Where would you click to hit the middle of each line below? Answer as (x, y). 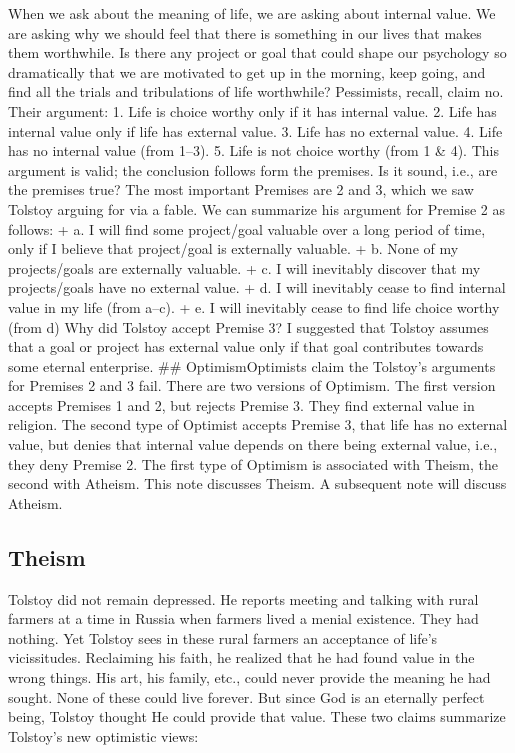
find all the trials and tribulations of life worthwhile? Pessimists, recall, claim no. (256, 91)
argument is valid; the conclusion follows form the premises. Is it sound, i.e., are (253, 169)
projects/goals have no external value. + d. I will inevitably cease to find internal (257, 287)
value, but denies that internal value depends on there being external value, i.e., (253, 444)
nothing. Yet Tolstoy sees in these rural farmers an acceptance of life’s (223, 637)
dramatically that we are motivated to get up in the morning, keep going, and (247, 71)
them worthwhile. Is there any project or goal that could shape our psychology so (257, 52)
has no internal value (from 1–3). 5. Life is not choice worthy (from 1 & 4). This (253, 150)
